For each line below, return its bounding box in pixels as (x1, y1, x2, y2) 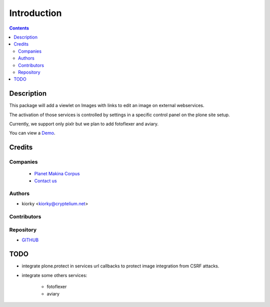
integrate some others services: (21, 272, 87, 278)
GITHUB (21, 237, 39, 243)
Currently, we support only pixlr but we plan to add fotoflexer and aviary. (9, 121, 159, 127)
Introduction (9, 8, 62, 19)
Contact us (34, 178, 57, 184)
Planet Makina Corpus (34, 171, 80, 177)
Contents (9, 25, 29, 31)
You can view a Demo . (9, 130, 55, 136)
